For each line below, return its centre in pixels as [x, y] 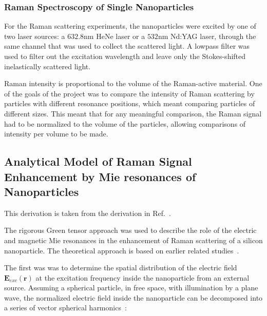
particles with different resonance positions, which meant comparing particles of [130, 103]
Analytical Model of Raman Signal [98, 161]
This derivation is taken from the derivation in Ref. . [88, 213]
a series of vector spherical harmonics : [65, 308]
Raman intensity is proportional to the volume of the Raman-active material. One [133, 83]
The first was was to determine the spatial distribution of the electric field [121, 268]
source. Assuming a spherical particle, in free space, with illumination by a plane [131, 288]
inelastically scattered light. [47, 66]
